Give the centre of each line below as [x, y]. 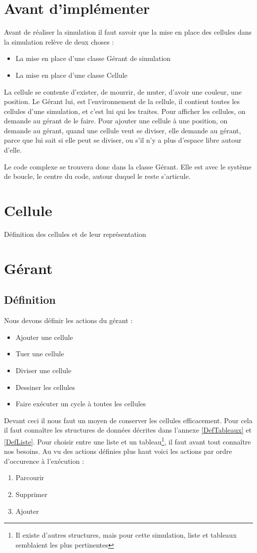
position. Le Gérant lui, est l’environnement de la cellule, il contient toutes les [122, 101]
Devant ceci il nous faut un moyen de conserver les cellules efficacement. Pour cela [128, 420]
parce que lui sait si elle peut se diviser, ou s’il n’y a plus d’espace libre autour [123, 140]
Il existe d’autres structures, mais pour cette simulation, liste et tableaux [126, 535]
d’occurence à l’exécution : [44, 461]
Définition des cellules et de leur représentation [75, 234]
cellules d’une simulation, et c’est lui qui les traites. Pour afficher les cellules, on [125, 111]
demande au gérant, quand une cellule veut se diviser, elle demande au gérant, [123, 130]
